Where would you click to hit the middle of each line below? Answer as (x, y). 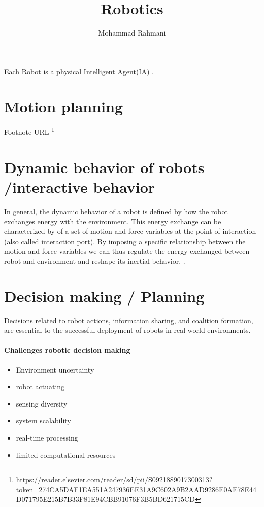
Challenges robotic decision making (67, 350)
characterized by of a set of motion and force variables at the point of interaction (130, 231)
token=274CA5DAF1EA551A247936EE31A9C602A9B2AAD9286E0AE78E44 (136, 489)
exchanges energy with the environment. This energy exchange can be (113, 221)
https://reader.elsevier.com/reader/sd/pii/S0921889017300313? (114, 479)
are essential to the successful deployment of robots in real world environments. (127, 330)
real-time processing (47, 438)
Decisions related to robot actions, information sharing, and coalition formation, (129, 320)
